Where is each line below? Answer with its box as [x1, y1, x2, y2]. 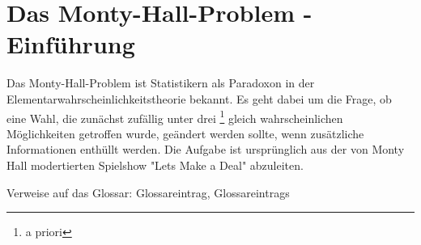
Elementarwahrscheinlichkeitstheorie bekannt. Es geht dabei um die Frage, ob [6, 90, 392, 107]
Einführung [6, 27, 135, 61]
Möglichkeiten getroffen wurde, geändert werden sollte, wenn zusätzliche [6, 125, 364, 142]
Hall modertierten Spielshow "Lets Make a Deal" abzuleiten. [6, 156, 304, 173]
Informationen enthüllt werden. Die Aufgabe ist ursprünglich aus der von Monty [6, 141, 405, 158]
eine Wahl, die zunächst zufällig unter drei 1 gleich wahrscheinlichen [6, 107, 343, 126]
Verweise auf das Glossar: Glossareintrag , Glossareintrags [6, 184, 290, 201]
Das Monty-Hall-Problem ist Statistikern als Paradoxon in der [6, 74, 315, 91]
